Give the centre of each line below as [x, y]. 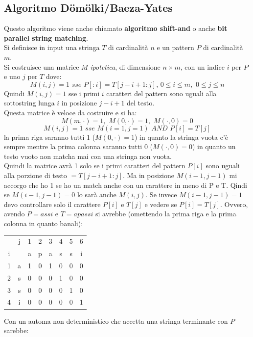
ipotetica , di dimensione [125, 66]
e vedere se [161, 204]
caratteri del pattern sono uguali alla [161, 93]
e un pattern [175, 47]
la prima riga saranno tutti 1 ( [50, 137]
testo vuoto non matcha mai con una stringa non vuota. [88, 156]
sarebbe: [16, 330]
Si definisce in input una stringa [52, 47]
